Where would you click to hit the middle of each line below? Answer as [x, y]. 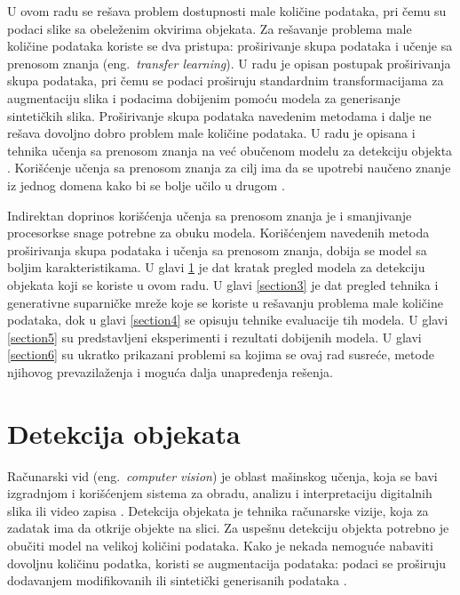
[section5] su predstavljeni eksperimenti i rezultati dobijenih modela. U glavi [214, 337]
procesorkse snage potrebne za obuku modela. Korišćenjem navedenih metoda [218, 233]
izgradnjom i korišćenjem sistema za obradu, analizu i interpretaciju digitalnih [220, 493]
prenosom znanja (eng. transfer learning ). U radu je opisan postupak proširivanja [229, 63]
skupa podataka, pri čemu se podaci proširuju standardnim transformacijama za [226, 80]
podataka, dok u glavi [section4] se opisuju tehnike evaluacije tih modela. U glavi [228, 320]
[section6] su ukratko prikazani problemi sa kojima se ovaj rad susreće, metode [221, 354]
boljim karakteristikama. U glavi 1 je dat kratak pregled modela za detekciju [216, 267]
